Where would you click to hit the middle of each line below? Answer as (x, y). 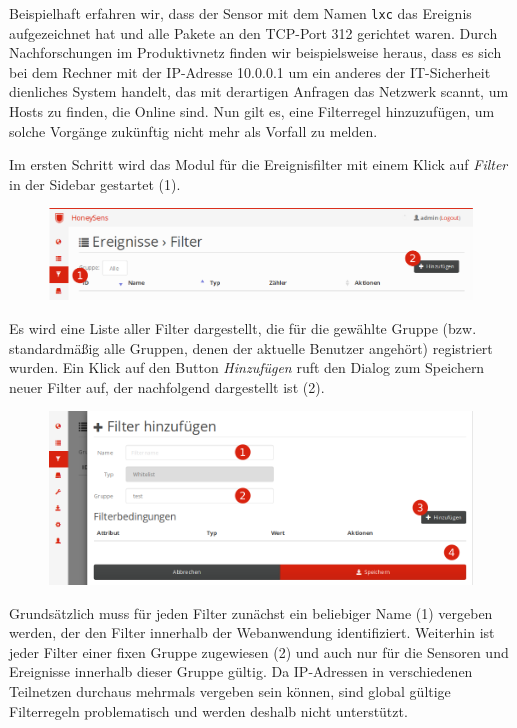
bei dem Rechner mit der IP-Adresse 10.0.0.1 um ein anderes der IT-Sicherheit (250, 71)
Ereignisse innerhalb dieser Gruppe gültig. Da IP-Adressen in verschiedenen (241, 671)
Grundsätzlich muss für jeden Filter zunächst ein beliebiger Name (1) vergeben (251, 612)
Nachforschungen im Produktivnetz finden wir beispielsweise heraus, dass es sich (255, 52)
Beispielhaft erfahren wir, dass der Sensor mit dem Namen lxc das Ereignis (240, 13)
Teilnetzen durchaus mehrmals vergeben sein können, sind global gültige (230, 691)
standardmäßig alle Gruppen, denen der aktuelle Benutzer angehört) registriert (251, 347)
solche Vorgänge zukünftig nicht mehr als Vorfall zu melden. (193, 130)
